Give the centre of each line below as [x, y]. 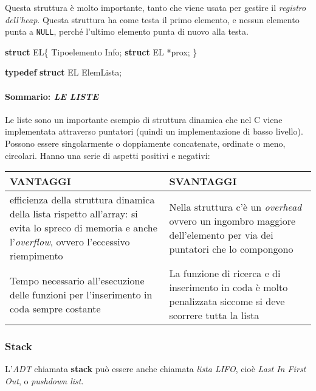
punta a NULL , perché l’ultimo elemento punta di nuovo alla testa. [127, 31]
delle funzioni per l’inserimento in [81, 294]
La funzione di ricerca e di [225, 273]
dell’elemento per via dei [221, 234]
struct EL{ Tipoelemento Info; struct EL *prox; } [101, 51]
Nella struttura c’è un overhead [235, 206]
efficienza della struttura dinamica [82, 200]
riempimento [36, 256]
